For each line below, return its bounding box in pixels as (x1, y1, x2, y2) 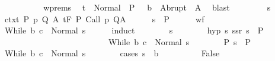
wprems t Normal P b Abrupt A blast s (43, 1, 271, 13)
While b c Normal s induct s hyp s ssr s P (4, 24, 264, 36)
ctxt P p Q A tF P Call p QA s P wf (4, 12, 204, 25)
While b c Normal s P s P (108, 35, 251, 48)
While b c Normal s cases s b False (4, 47, 220, 59)
